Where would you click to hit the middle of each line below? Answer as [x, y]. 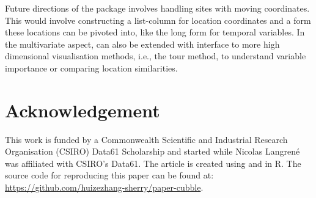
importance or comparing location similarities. [91, 68]
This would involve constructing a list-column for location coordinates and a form [158, 20]
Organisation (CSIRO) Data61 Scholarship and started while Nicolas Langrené [152, 151]
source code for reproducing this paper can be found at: [109, 175]
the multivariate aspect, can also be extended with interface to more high [142, 44]
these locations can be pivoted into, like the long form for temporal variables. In [155, 32]
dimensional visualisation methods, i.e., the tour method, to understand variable [156, 56]
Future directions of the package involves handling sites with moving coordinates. [157, 8]
